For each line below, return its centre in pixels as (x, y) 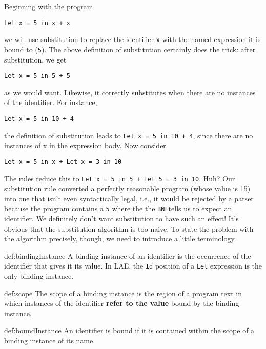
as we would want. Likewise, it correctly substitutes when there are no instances (130, 92)
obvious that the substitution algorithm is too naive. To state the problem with (129, 228)
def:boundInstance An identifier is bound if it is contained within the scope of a (129, 330)
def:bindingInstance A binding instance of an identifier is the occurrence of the (128, 255)
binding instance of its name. (50, 341)
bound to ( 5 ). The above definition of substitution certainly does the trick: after (130, 49)
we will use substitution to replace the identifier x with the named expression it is (132, 39)
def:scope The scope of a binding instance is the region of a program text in (123, 293)
